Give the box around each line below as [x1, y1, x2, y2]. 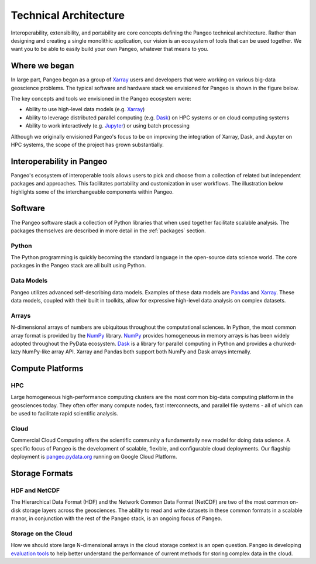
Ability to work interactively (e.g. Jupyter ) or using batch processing [25, 122, 190, 129]
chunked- [273, 340, 297, 347]
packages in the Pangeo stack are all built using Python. [11, 262, 146, 269]
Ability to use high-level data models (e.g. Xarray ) [25, 106, 145, 113]
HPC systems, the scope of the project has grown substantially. [11, 141, 164, 148]
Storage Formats [11, 469, 73, 478]
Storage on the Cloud [11, 529, 73, 538]
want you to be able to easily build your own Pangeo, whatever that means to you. [11, 46, 209, 53]
